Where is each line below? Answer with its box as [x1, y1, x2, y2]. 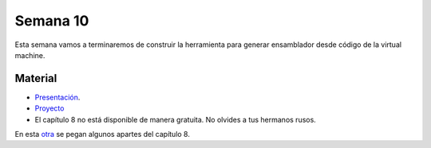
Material [14, 72, 57, 85]
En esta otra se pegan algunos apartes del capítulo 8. [14, 130, 191, 139]
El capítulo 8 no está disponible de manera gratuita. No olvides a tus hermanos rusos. [34, 115, 317, 124]
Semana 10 [14, 12, 89, 29]
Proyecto [34, 103, 65, 113]
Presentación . [34, 92, 81, 102]
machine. [14, 50, 45, 60]
